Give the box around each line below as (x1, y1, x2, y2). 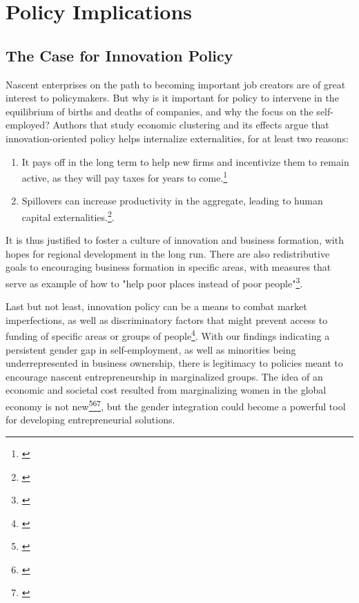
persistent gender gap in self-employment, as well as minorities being (6, 342, 296, 356)
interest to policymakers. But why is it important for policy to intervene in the (6, 90, 339, 105)
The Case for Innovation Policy (6, 44, 233, 66)
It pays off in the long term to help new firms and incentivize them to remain (21, 154, 349, 169)
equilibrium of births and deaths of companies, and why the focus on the (6, 104, 313, 118)
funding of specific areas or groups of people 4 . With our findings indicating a (6, 327, 330, 343)
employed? (6, 117, 50, 132)
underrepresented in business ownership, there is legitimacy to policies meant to (6, 356, 343, 370)
